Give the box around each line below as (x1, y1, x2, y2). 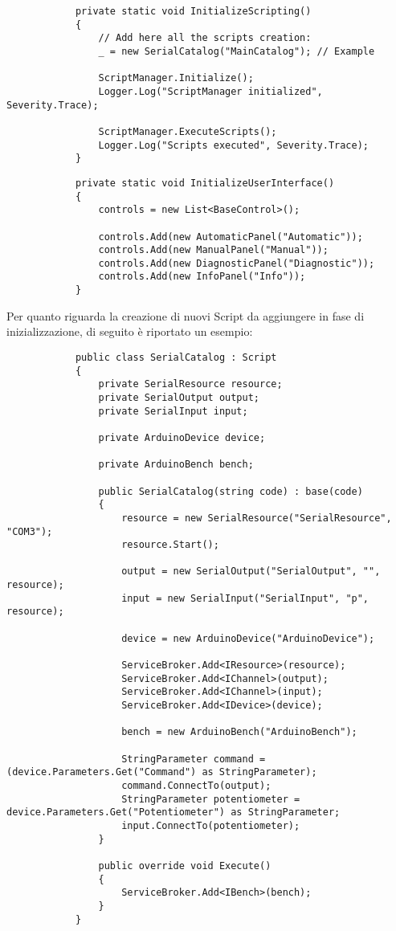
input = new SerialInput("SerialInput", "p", (121, 592, 369, 604)
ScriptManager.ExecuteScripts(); (98, 125, 277, 137)
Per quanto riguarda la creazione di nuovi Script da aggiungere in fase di (6, 307, 365, 324)
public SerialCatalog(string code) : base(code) (98, 485, 363, 497)
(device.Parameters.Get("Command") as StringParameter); (6, 766, 317, 778)
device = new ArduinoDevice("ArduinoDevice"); (121, 632, 375, 644)
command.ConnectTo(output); (121, 779, 271, 791)
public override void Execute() (98, 860, 271, 872)
